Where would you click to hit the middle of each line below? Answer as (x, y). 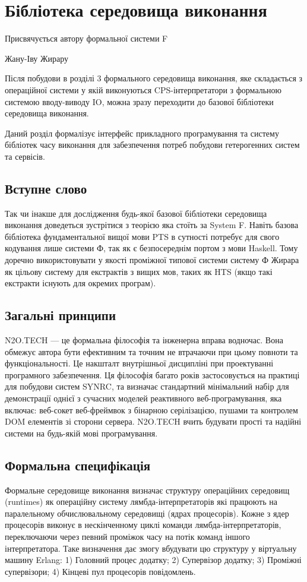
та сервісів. (25, 156)
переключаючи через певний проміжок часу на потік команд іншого (127, 536)
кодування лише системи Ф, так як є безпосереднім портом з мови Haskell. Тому (151, 248)
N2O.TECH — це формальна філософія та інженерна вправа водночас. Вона (144, 340)
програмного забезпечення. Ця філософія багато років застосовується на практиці (152, 374)
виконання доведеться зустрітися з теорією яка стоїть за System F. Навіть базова (152, 225)
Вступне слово (46, 188)
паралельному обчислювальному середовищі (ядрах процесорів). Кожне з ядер (147, 513)
